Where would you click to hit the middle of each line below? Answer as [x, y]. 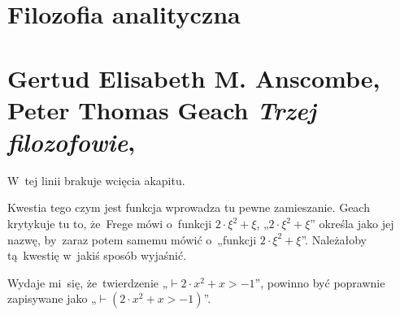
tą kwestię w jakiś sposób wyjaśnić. [97, 255]
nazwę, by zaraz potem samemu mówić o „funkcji [132, 239]
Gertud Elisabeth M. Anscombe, [194, 78]
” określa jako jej [352, 224]
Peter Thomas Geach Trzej [162, 110]
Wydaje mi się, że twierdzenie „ [88, 282]
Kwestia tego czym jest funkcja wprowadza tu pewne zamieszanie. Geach [189, 207]
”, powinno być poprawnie [320, 282]
